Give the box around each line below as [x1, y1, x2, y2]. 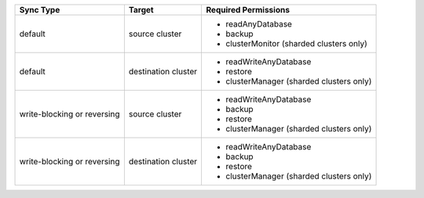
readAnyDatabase [225, 19, 292, 29]
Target [128, 5, 154, 15]
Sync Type [19, 5, 60, 15]
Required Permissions [206, 5, 291, 15]
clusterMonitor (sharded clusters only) [225, 38, 368, 49]
